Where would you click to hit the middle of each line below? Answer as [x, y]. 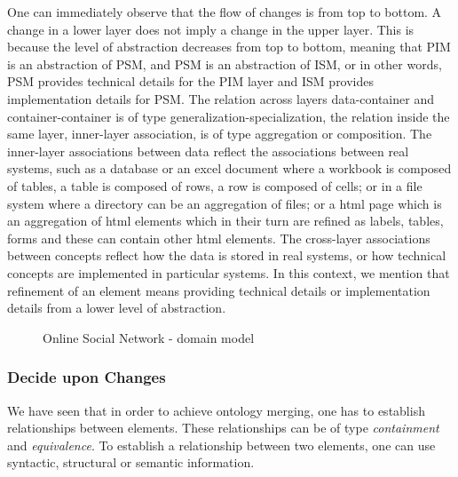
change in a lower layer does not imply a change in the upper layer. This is [211, 29]
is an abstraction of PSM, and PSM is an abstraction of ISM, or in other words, [225, 64]
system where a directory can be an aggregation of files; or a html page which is [225, 203]
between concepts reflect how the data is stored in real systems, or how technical [227, 255]
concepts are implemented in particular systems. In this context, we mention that [229, 272]
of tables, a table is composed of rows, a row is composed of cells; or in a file [215, 185]
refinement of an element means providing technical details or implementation [219, 290]
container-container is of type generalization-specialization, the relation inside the [229, 116]
